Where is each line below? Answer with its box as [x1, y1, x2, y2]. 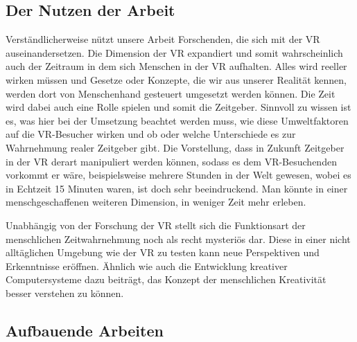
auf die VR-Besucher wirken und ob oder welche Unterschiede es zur [6, 127, 296, 141]
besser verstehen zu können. [6, 285, 124, 300]
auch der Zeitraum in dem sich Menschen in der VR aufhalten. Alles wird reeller [6, 59, 347, 73]
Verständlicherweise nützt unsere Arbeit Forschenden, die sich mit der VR [6, 32, 320, 46]
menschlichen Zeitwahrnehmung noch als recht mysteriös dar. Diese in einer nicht [6, 231, 351, 246]
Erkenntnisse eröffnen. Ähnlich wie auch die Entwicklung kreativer [6, 258, 288, 273]
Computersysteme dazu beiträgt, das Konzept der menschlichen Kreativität [6, 272, 326, 287]
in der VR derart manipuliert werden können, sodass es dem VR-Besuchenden [6, 154, 337, 168]
